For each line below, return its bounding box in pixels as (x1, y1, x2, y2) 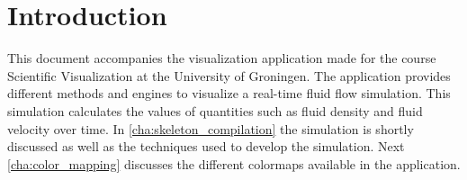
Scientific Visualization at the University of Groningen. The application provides (7, 66, 451, 85)
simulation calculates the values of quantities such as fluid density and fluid (7, 101, 423, 120)
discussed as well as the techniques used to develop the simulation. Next (7, 137, 405, 156)
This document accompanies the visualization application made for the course (7, 49, 436, 67)
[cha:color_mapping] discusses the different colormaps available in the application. (7, 154, 461, 173)
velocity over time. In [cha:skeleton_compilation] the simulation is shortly (7, 119, 414, 138)
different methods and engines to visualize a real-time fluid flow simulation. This (7, 84, 451, 103)
